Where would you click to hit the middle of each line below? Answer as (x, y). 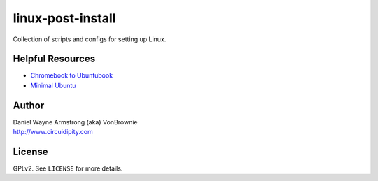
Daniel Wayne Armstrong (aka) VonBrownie (75, 122)
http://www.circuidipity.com (53, 132)
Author (29, 105)
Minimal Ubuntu (53, 85)
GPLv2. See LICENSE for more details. (68, 168)
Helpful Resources (54, 59)
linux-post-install (64, 18)
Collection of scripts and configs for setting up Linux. (90, 39)
